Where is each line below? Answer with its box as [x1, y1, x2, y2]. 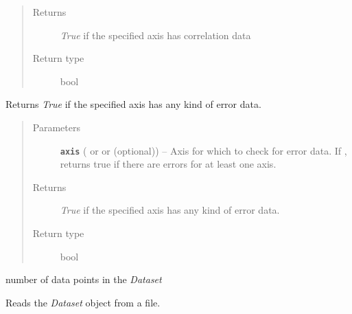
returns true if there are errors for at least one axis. [60, 157, 277, 171]
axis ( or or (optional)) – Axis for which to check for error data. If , [60, 143, 347, 157]
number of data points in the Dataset [5, 272, 162, 287]
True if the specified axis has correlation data [60, 27, 251, 42]
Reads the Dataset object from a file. [5, 295, 161, 309]
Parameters [32, 120, 80, 134]
